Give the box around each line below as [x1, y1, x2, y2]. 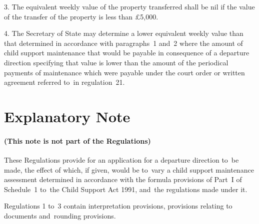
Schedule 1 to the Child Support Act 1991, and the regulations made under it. [4, 184, 247, 194]
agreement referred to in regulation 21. [4, 77, 125, 87]
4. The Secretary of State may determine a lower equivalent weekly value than [4, 28, 243, 38]
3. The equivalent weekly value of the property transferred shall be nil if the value [4, 1, 255, 11]
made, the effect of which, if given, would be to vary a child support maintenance [4, 164, 254, 175]
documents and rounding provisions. [4, 210, 116, 221]
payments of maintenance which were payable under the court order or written [4, 67, 245, 77]
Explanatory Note [4, 106, 130, 126]
